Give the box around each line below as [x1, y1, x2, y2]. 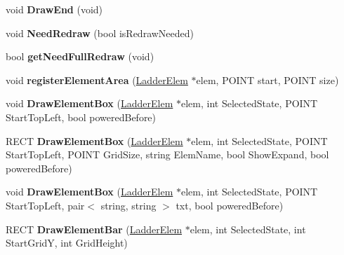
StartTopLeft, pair [6, 198, 85, 212]
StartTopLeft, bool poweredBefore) [6, 109, 157, 124]
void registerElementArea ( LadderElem [6, 72, 188, 87]
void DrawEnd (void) [6, 2, 103, 16]
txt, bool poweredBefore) [176, 198, 284, 212]
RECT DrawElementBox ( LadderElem [6, 133, 183, 148]
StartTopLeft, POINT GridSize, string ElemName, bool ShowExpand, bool [6, 147, 329, 162]
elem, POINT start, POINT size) [196, 72, 339, 87]
